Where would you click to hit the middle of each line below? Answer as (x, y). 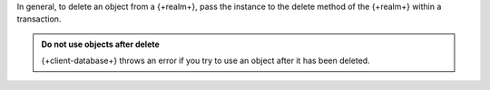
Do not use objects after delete (101, 44)
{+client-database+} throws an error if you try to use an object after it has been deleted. (206, 61)
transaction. (39, 19)
